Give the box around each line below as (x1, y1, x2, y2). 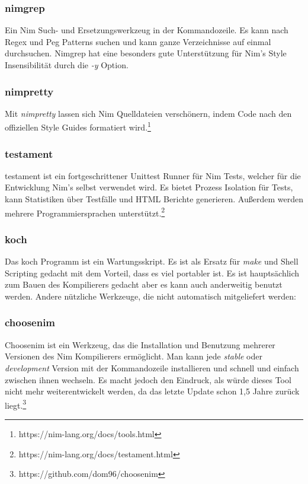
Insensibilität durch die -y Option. (5, 59, 129, 71)
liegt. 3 (5, 397, 27, 411)
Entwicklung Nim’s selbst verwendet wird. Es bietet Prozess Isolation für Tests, (5, 181, 293, 193)
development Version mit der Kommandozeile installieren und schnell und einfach (5, 361, 299, 374)
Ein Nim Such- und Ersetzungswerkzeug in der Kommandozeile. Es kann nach (5, 24, 288, 36)
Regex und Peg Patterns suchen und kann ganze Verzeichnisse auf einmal (5, 35, 271, 47)
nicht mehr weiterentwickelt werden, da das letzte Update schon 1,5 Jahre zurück (5, 385, 300, 397)
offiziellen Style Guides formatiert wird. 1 (5, 119, 151, 133)
